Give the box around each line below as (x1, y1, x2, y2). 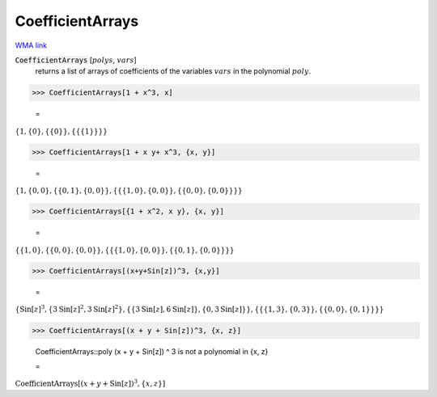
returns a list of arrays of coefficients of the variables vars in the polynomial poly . (35, 66, 312, 76)
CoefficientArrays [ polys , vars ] (15, 55, 137, 65)
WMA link (15, 40, 48, 50)
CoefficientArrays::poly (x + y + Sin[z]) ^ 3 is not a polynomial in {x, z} (35, 346, 269, 356)
